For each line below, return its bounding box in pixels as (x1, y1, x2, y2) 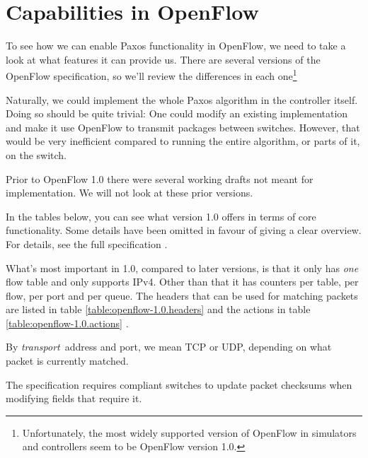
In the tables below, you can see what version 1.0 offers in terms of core (6, 209, 316, 223)
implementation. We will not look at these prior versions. (6, 185, 253, 200)
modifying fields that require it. (6, 391, 142, 406)
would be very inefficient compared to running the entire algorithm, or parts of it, (6, 134, 360, 148)
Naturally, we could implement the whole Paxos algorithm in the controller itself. (6, 92, 358, 107)
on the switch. (6, 147, 67, 162)
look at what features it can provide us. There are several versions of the (6, 52, 321, 66)
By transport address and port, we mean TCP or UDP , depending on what (6, 339, 332, 354)
